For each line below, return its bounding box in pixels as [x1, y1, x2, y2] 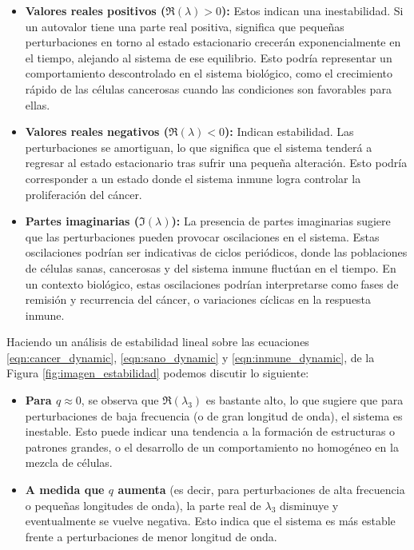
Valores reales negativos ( [25, 123, 169, 140]
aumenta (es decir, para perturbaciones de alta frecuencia [117, 481, 405, 498]
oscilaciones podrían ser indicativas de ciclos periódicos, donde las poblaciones [25, 244, 408, 261]
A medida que [25, 481, 105, 498]
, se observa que [81, 392, 159, 409]
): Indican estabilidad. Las [225, 123, 354, 140]
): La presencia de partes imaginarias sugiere [171, 213, 391, 229]
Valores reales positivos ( [25, 2, 166, 18]
